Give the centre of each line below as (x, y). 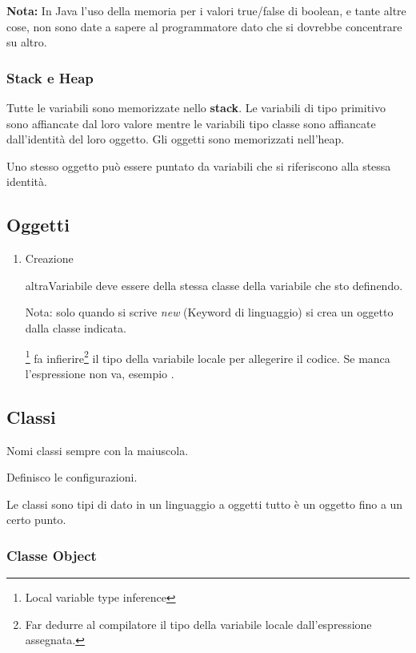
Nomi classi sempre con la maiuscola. (98, 450)
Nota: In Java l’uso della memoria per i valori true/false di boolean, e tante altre (206, 10)
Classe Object (52, 555)
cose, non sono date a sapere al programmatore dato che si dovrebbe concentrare (204, 26)
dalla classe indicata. (76, 327)
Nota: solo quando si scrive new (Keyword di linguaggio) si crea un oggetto (209, 312)
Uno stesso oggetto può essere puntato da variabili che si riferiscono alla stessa (199, 165)
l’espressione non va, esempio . (100, 373)
